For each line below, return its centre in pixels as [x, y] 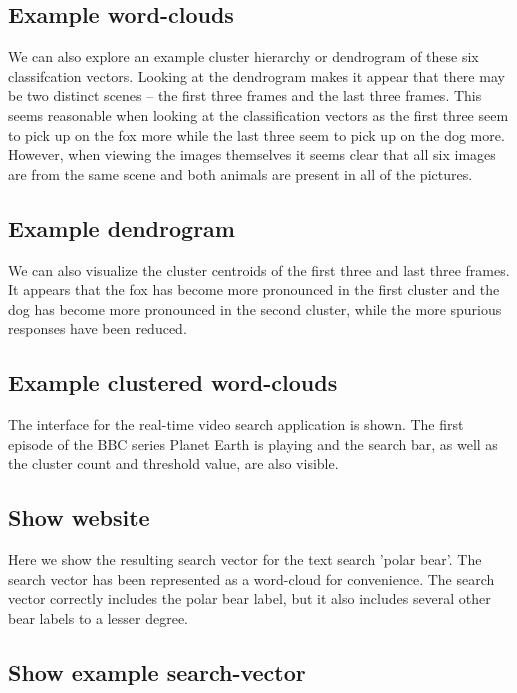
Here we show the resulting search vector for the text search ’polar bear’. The [245, 559]
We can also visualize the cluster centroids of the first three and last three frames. [259, 269]
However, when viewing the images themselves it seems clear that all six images [252, 154]
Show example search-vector [157, 671]
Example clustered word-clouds [173, 382]
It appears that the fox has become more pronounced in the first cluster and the [254, 289]
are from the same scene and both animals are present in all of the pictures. [240, 173]
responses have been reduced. [97, 328]
